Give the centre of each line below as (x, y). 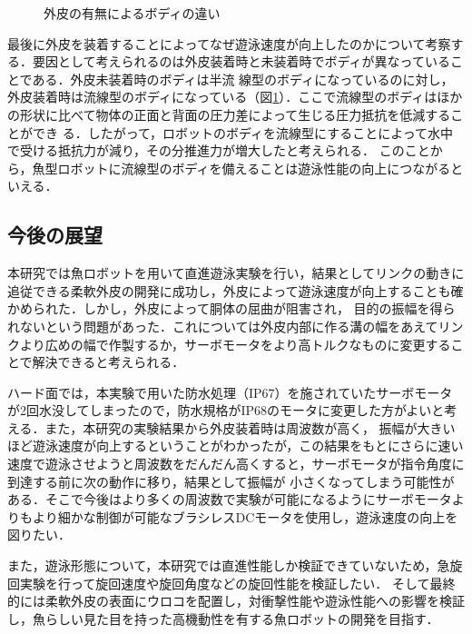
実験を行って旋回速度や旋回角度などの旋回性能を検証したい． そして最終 (237, 583)
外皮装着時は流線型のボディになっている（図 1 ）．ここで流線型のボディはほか (235, 97)
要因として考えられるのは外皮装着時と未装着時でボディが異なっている (241, 61)
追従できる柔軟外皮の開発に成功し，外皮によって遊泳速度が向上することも (229, 290)
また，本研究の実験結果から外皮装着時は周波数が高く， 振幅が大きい (250, 427)
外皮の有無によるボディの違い (132, 13)
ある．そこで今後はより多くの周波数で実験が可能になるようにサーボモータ (230, 499)
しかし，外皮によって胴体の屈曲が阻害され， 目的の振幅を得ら (269, 308)
